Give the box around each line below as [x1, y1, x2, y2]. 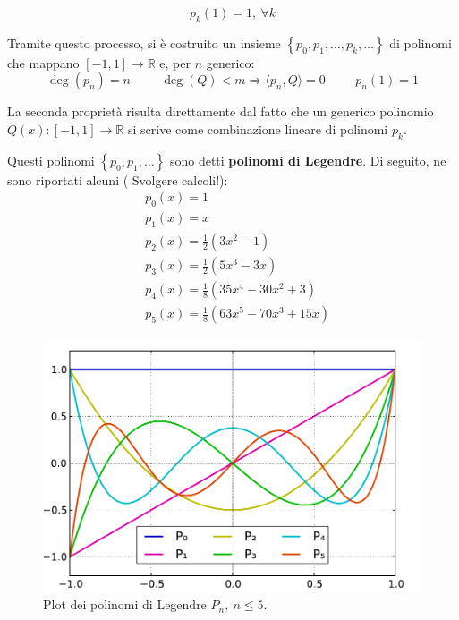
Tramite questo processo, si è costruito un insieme [7, 33, 281, 52]
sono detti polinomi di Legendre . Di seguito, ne [169, 150, 446, 169]
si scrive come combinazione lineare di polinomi [127, 119, 388, 138]
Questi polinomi [7, 150, 95, 169]
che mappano [7, 53, 80, 72]
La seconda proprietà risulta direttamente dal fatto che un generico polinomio [7, 102, 434, 121]
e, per [159, 53, 191, 72]
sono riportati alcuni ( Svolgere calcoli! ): [7, 170, 228, 189]
